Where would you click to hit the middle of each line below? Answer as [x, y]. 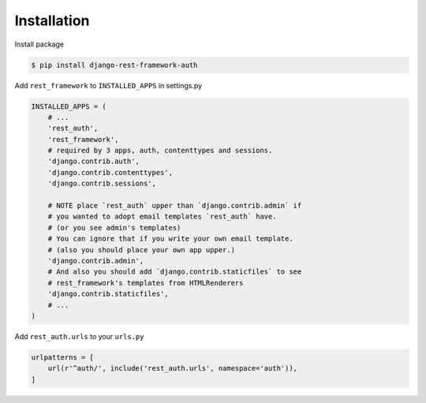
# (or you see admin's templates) [114, 228]
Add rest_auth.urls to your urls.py [79, 336]
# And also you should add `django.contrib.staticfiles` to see [175, 272]
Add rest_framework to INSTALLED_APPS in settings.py [108, 85]
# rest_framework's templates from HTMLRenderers [146, 283]
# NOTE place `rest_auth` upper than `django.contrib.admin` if [175, 206]
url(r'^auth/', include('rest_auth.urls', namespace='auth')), [173, 368]
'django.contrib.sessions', [102, 184]
